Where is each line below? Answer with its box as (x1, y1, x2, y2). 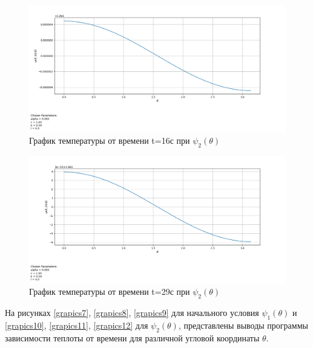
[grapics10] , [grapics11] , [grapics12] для (5, 319, 148, 332)
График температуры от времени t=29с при (29, 285, 190, 298)
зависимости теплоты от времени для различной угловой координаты (5, 331, 260, 344)
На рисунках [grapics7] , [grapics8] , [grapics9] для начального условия (5, 306, 259, 319)
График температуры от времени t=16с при (29, 134, 190, 147)
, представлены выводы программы (178, 319, 308, 332)
